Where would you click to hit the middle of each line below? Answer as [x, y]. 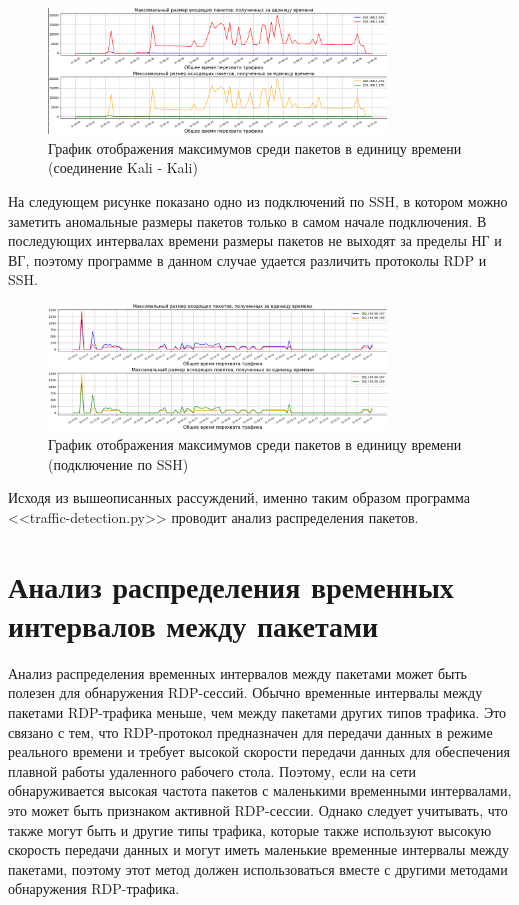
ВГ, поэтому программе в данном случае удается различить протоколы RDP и [247, 259]
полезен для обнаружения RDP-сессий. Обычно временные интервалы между [245, 692]
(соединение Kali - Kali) [123, 167]
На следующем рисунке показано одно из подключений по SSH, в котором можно [258, 200]
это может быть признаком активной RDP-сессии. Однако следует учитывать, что [258, 809]
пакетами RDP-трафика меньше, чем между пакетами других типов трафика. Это [257, 711]
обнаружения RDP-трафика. [94, 888]
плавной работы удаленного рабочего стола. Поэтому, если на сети [212, 770]
